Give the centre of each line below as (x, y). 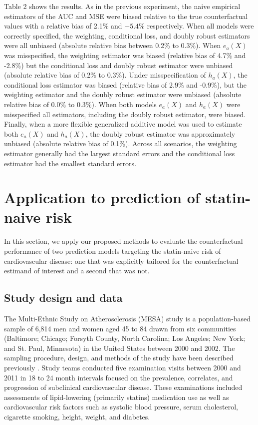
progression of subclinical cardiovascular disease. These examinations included (123, 387)
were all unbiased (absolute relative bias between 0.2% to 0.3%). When (113, 45)
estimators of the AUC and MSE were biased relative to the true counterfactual (126, 16)
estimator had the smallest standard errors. (70, 163)
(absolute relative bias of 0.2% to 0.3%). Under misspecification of (105, 75)
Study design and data (63, 298)
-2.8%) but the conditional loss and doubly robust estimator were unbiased (119, 65)
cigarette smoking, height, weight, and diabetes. (77, 416)
